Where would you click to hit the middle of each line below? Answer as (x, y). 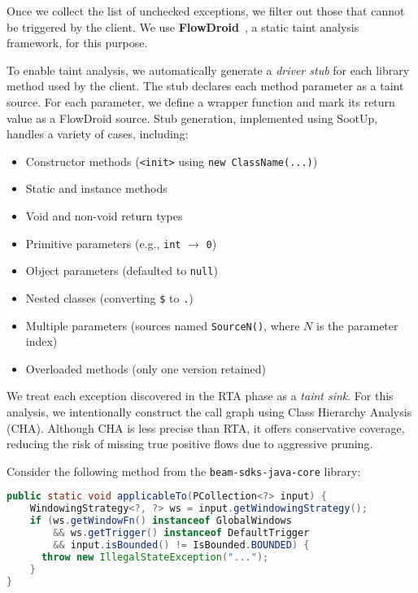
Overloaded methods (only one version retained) (146, 368)
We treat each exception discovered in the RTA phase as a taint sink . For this (200, 396)
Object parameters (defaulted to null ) (122, 270)
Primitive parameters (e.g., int (103, 243)
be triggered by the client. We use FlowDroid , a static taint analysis (183, 26)
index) (41, 341)
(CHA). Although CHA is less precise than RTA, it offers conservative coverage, (206, 427)
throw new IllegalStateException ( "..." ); (155, 557)
